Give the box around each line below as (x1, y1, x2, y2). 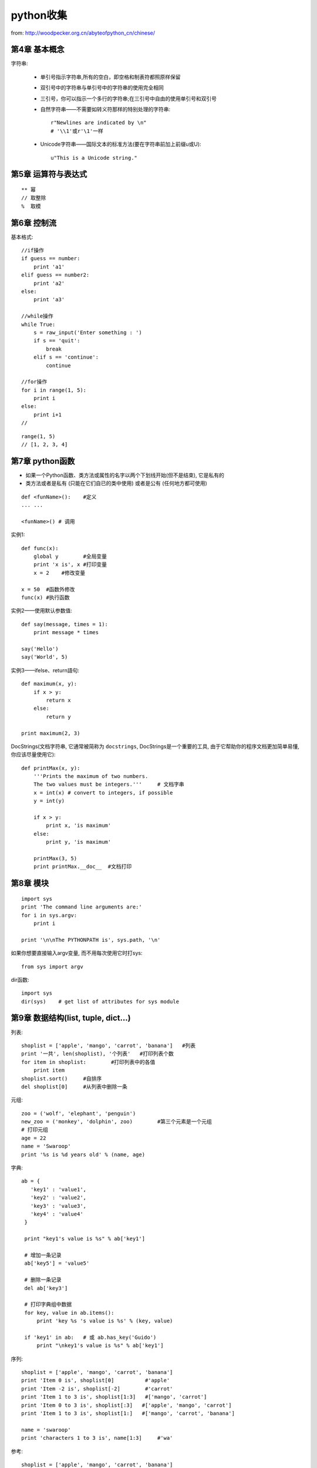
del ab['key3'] (24, 1285, 68, 1291)
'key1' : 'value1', (30, 1186, 87, 1193)
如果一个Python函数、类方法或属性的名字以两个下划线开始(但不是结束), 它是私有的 (25, 472, 224, 479)
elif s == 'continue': (33, 354, 99, 361)
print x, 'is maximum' (46, 822, 112, 829)
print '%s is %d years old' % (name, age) (21, 1151, 146, 1158)
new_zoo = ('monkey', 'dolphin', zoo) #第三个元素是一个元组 (21, 1119, 213, 1125)
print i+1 (33, 411, 62, 418)
